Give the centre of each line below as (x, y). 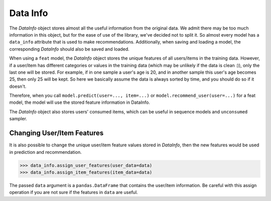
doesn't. (18, 86)
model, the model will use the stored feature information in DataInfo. (80, 102)
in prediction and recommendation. (46, 152)
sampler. (18, 119)
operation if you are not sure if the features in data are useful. (74, 192)
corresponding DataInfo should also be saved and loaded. (70, 49)
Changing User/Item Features (56, 133)
